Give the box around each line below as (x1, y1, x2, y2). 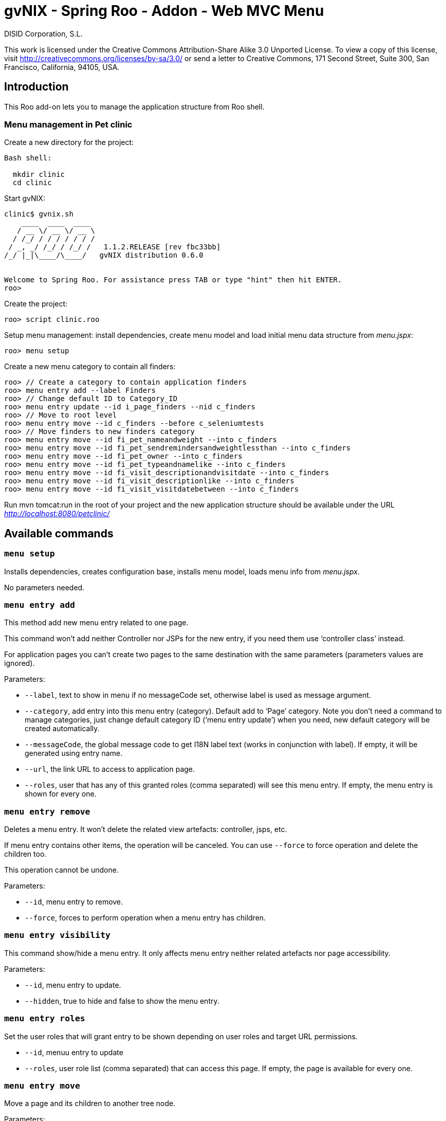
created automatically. (25, 724, 100, 733)
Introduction (4, 80, 69, 94)
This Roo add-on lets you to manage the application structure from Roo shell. (4, 102, 265, 111)
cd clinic (12, 178, 52, 187)
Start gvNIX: (4, 194, 45, 203)
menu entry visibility (4, 930, 110, 941)
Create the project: (4, 299, 68, 309)
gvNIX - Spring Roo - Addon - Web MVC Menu (4, 2, 324, 20)
